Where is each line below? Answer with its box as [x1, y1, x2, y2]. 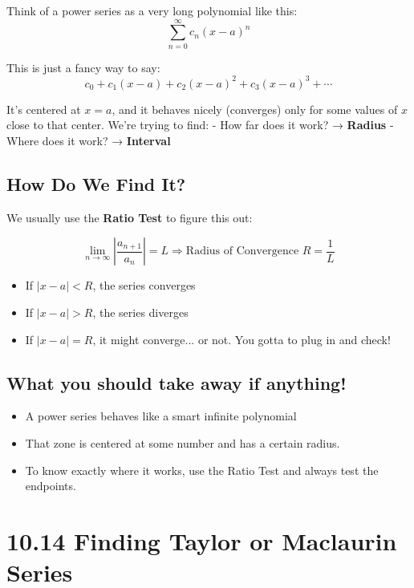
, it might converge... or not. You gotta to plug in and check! [92, 330, 391, 347]
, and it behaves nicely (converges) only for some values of [112, 100, 398, 117]
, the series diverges [92, 303, 189, 320]
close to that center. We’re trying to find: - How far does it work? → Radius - [6, 116, 394, 133]
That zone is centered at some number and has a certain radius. [25, 434, 340, 451]
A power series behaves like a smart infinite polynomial [25, 408, 297, 424]
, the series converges [92, 277, 196, 294]
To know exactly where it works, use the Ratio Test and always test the [25, 461, 379, 478]
